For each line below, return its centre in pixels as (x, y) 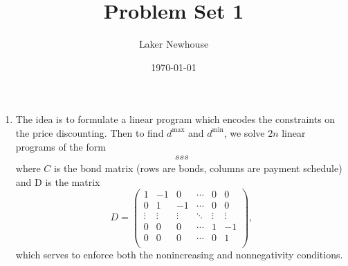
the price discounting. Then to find (90, 132)
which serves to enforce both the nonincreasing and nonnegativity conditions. (179, 254)
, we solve (244, 132)
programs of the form (61, 146)
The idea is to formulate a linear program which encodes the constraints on (175, 119)
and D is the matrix (58, 181)
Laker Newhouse (174, 44)
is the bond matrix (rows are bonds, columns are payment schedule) (198, 168)
